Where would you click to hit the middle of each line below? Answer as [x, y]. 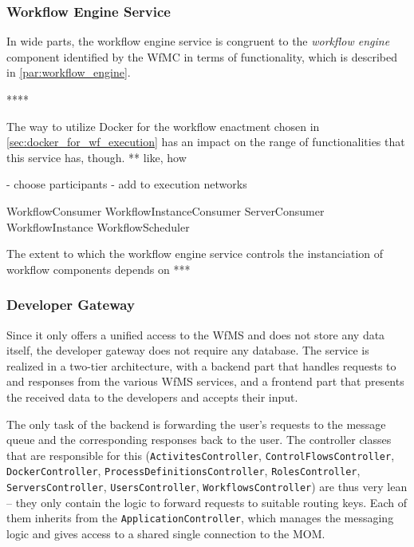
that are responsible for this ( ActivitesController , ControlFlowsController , [201, 455]
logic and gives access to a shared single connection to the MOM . [166, 533]
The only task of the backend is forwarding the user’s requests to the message [196, 424]
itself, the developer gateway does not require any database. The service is [188, 350]
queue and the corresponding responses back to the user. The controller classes [199, 440]
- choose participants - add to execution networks [127, 184]
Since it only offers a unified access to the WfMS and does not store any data [196, 334]
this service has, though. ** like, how [97, 157]
